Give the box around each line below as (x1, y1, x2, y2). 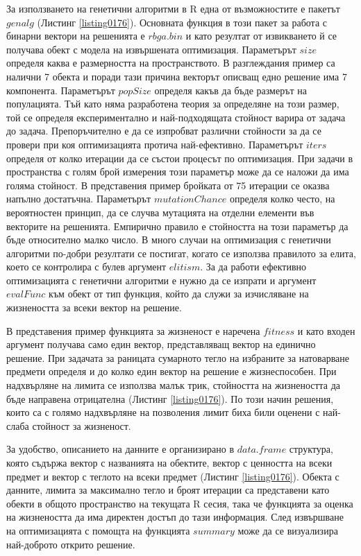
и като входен (297, 323, 355, 338)
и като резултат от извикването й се (185, 28, 337, 43)
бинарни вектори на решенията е (6, 28, 145, 43)
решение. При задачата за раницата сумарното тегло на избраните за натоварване (6, 350, 350, 365)
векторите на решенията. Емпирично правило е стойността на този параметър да (6, 218, 349, 233)
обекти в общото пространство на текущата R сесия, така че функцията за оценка (6, 496, 353, 510)
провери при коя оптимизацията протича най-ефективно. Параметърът (6, 137, 303, 151)
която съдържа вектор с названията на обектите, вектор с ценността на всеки (6, 455, 333, 469)
